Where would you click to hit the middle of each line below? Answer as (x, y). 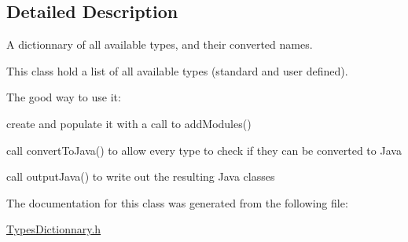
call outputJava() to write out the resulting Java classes (141, 176)
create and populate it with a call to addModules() (129, 123)
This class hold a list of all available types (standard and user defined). (177, 70)
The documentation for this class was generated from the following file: (177, 202)
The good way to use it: (64, 97)
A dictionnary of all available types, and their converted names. (160, 44)
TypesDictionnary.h (54, 229)
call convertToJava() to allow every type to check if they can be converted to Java (204, 150)
